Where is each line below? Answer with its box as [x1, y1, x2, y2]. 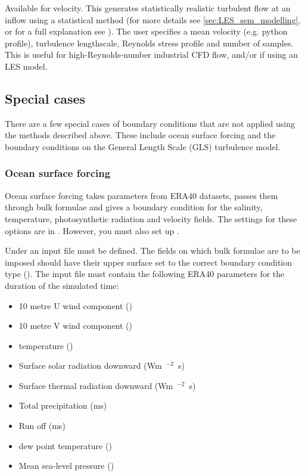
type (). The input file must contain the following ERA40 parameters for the [5, 267, 285, 280]
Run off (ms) [18, 419, 66, 432]
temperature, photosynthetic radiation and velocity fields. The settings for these [5, 212, 297, 225]
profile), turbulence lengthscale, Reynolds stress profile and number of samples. [5, 36, 294, 49]
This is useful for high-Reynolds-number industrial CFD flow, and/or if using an [5, 48, 298, 61]
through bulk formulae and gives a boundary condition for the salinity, [5, 201, 263, 213]
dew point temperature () [18, 439, 112, 452]
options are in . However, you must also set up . [5, 224, 179, 237]
